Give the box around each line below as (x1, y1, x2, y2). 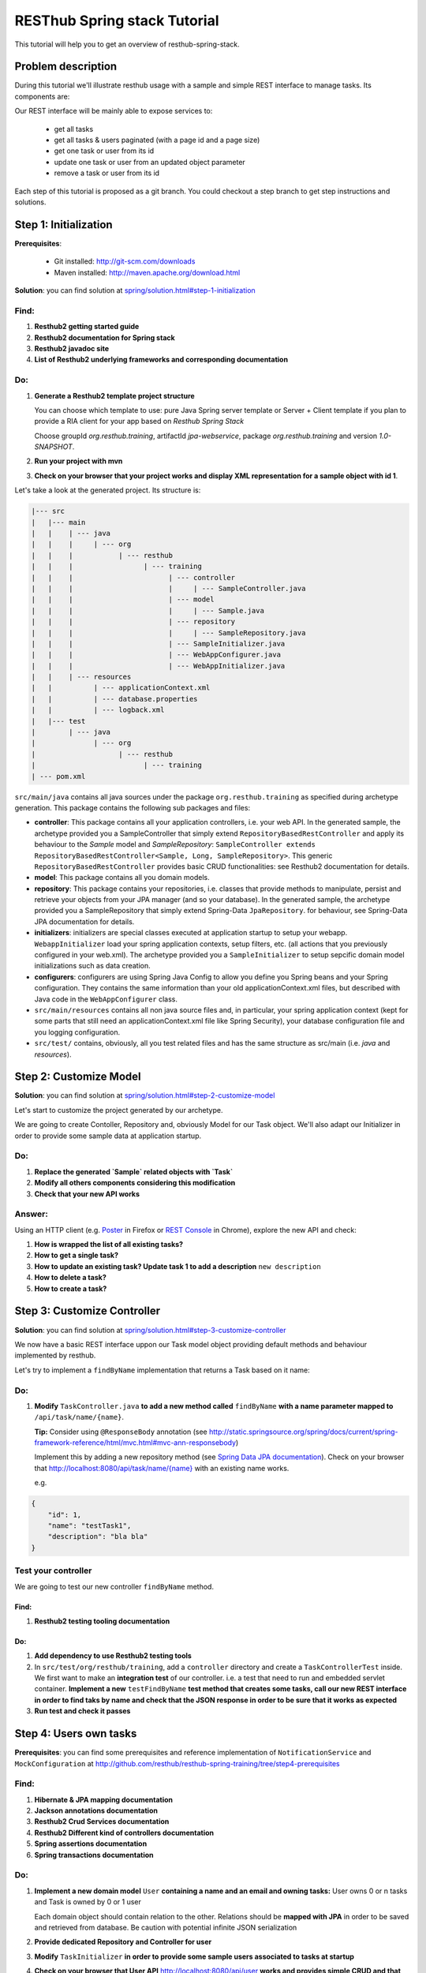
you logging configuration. (34, 1027, 121, 1037)
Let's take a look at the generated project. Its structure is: (14, 485, 201, 495)
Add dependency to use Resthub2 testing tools (34, 1651, 192, 1660)
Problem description (14, 60, 118, 73)
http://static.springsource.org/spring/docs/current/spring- (209, 1427, 398, 1436)
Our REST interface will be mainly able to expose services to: (14, 107, 213, 116)
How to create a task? (34, 1283, 107, 1293)
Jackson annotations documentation (34, 1806, 158, 1815)
